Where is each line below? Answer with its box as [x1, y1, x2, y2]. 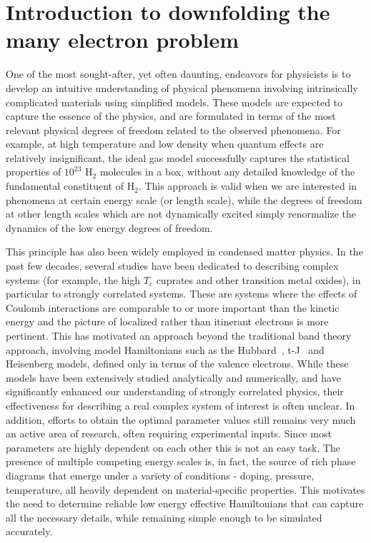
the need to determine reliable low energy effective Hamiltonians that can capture [6, 496, 364, 511]
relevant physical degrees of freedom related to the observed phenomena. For [6, 122, 341, 137]
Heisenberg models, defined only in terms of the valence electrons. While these [6, 356, 349, 371]
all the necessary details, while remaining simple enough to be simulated [6, 509, 322, 524]
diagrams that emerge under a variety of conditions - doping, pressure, [6, 467, 315, 482]
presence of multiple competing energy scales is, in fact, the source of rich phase [6, 454, 356, 469]
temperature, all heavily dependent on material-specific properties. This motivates [6, 482, 365, 497]
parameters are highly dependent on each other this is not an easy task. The [6, 440, 340, 455]
